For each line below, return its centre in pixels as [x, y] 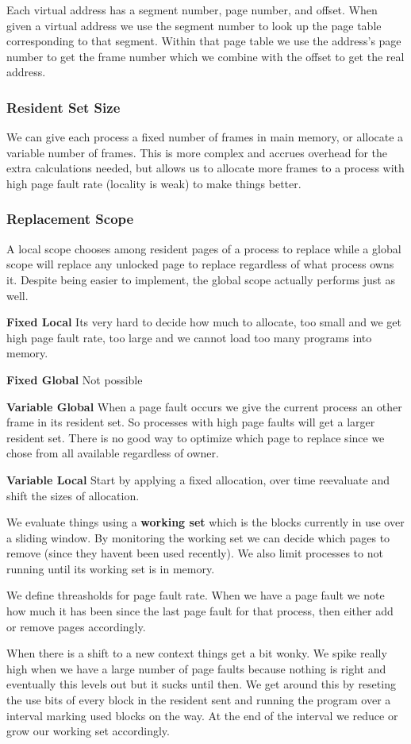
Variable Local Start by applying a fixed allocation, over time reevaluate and [198, 479]
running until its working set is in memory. [111, 568]
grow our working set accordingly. [88, 731]
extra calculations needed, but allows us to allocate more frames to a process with [205, 168]
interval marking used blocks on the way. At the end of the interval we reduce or [202, 715]
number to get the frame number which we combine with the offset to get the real [205, 56]
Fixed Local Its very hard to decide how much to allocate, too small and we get [204, 322]
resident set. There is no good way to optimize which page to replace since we [196, 437]
